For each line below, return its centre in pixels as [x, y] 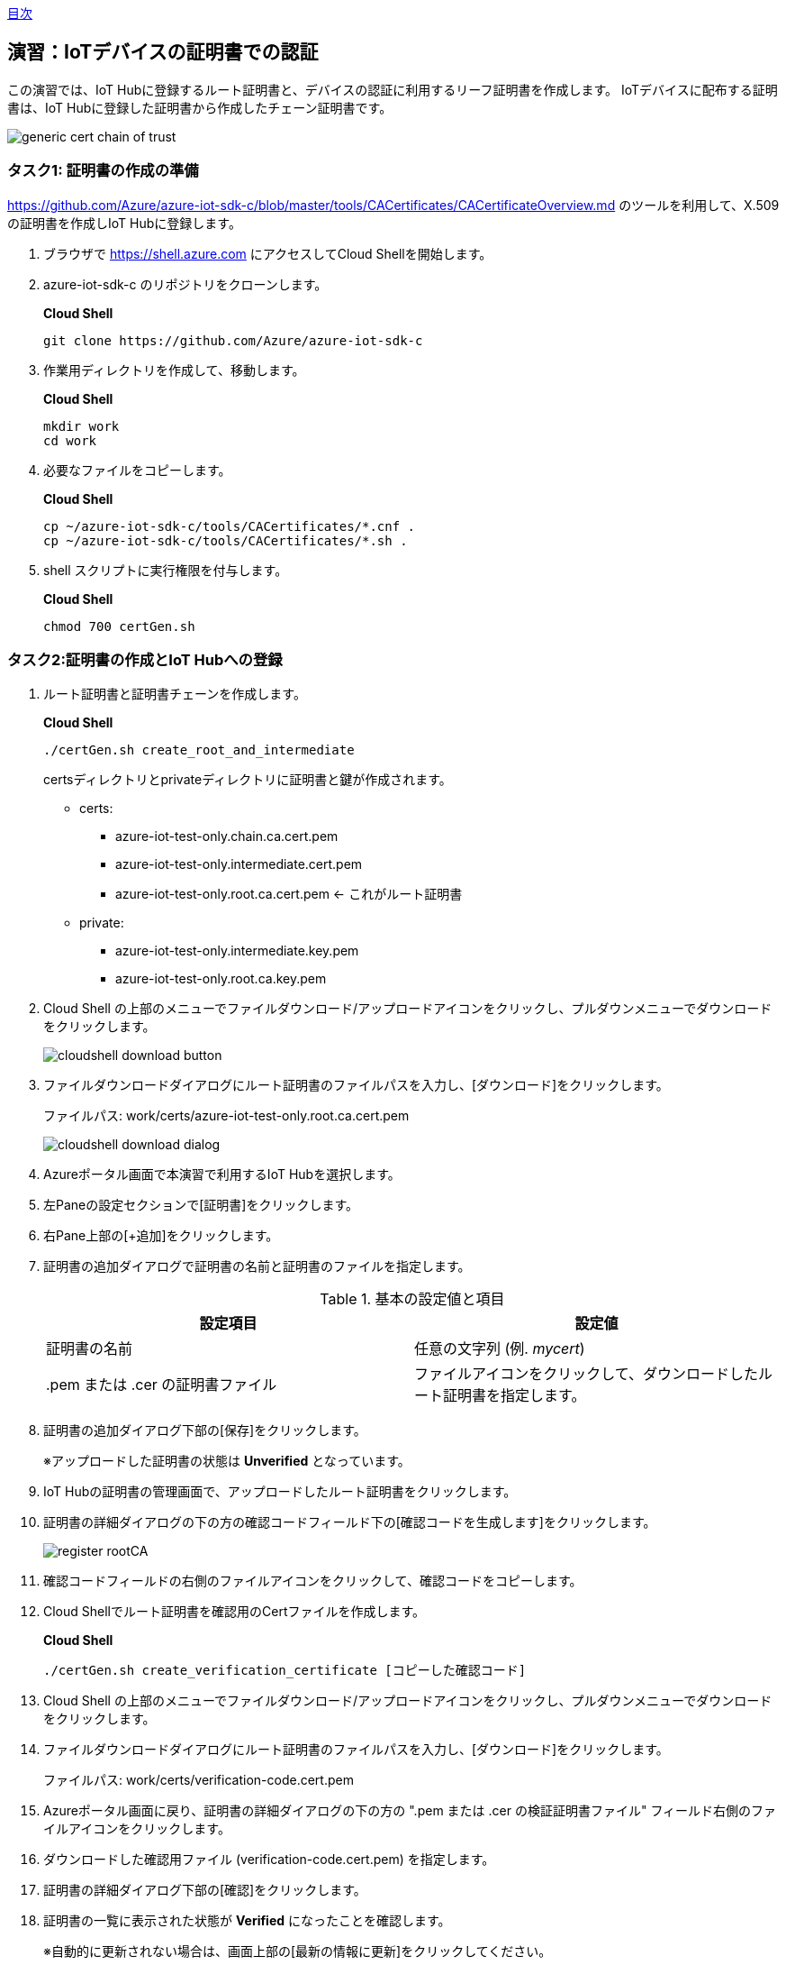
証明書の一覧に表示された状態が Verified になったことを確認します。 [247, 1921]
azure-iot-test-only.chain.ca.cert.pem [227, 836]
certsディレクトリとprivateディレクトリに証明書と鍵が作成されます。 [248, 780]
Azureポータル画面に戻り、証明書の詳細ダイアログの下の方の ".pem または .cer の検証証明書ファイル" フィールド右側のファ [410, 1811]
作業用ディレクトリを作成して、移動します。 [174, 370]
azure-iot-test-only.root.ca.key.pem [221, 979]
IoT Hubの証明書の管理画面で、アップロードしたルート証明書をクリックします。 [280, 1492]
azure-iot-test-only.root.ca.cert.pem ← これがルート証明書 [289, 894]
